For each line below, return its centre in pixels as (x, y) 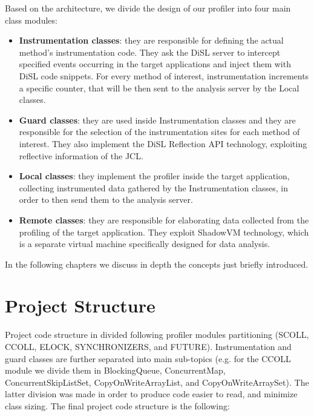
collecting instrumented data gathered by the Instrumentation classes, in (154, 187)
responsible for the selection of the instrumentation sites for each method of (159, 132)
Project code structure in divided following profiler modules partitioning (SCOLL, (157, 335)
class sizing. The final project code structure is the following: (117, 405)
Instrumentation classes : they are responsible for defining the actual (151, 40)
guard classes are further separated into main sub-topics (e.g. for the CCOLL (148, 358)
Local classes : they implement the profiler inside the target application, (154, 176)
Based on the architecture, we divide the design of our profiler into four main (148, 8)
